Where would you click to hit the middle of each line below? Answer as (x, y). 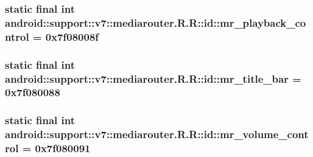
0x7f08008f (72, 36)
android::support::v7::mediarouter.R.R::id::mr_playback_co (156, 22)
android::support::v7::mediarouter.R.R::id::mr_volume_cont (157, 134)
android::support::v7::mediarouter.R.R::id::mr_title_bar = (153, 78)
